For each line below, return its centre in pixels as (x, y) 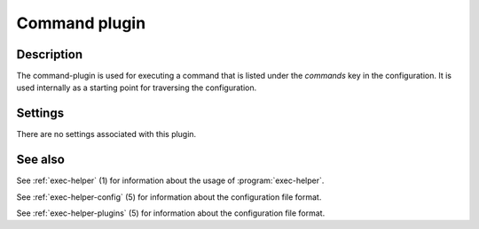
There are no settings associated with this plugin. (106, 134)
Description (50, 54)
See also (41, 160)
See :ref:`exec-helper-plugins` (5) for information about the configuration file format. (171, 213)
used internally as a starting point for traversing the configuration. (137, 88)
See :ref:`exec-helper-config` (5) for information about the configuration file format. (169, 197)
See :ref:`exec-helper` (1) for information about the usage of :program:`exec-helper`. (170, 180)
